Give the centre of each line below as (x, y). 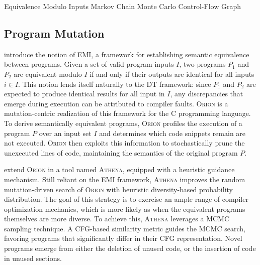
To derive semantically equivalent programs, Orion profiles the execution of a (123, 123)
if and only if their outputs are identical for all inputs (172, 74)
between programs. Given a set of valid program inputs (89, 64)
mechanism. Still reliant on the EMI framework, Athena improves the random (125, 179)
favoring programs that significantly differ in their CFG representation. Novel (123, 238)
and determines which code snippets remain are (172, 133)
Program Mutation (54, 33)
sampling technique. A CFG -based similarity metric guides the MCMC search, (125, 228)
